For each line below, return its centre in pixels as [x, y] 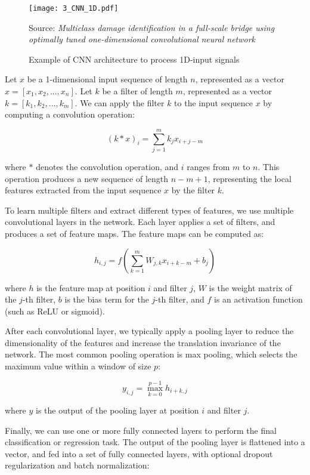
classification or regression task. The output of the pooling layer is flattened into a [155, 442]
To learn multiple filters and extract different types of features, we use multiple [149, 210]
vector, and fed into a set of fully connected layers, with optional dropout [139, 453]
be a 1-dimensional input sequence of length [107, 79]
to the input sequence [213, 102]
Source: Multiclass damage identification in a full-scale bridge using [152, 27]
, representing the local [249, 178]
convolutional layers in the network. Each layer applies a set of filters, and [140, 222]
